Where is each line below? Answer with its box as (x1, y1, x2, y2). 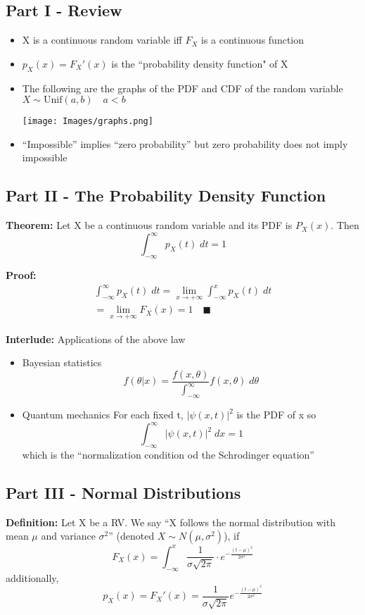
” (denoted (108, 528, 155, 543)
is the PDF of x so (236, 407, 316, 422)
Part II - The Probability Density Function (6, 185, 326, 206)
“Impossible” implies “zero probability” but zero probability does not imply (22, 136, 348, 151)
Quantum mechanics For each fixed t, (22, 407, 184, 422)
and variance (41, 528, 96, 543)
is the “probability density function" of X (111, 56, 288, 70)
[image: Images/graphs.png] (22, 116, 153, 127)
